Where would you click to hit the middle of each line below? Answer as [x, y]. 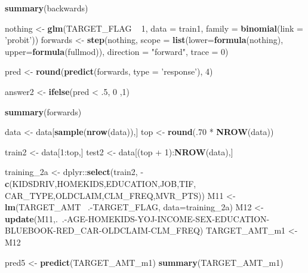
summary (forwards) [43, 111]
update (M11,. [31, 218]
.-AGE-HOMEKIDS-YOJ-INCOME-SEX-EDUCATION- [166, 218]
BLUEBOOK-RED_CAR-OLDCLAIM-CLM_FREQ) [104, 230]
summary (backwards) [47, 8]
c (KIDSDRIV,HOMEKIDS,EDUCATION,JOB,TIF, [101, 183]
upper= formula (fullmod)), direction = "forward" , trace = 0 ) [117, 51]
